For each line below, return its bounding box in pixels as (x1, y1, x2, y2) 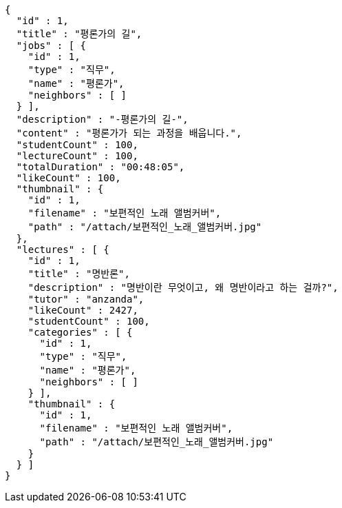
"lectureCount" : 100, (16, 150, 138, 161)
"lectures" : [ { (16, 244, 109, 255)
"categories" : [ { (28, 327, 133, 338)
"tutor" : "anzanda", (28, 294, 145, 305)
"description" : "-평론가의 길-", (16, 114, 189, 125)
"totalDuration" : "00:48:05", (16, 161, 185, 172)
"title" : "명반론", (28, 268, 130, 279)
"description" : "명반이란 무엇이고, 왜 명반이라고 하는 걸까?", (28, 282, 339, 293)
